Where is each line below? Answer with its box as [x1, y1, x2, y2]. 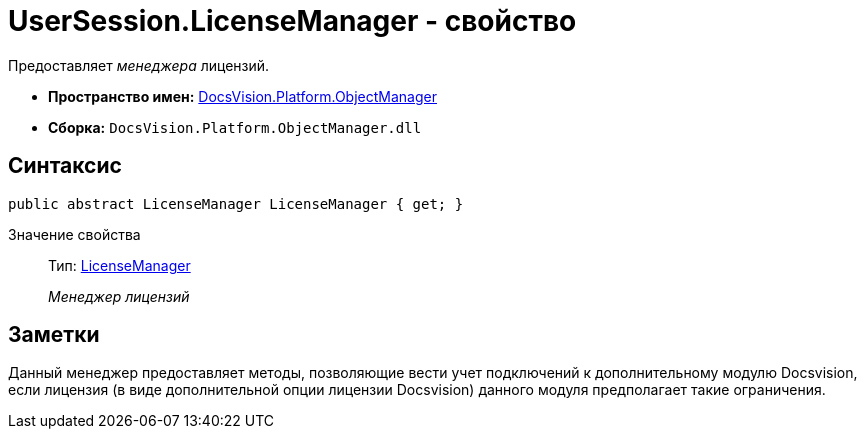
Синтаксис [8, 153, 122, 179]
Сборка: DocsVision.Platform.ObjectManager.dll [48, 118, 422, 136]
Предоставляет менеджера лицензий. [8, 56, 270, 74]
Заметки [8, 322, 100, 348]
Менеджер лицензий [48, 287, 190, 305]
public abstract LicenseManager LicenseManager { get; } [8, 195, 464, 212]
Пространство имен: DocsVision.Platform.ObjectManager [48, 87, 437, 105]
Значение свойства [8, 225, 141, 243]
